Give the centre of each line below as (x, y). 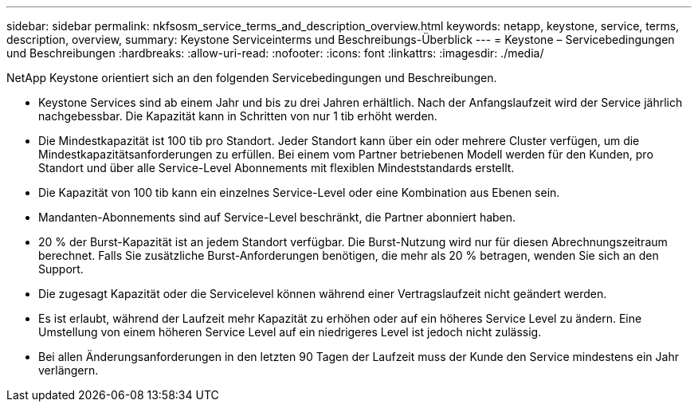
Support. (61, 269)
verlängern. (69, 370)
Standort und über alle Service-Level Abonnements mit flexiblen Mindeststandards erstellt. (276, 168)
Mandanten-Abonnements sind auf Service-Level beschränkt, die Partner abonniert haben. (277, 217)
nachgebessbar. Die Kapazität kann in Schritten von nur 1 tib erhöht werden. (238, 116)
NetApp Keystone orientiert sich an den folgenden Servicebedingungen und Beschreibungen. (252, 78)
